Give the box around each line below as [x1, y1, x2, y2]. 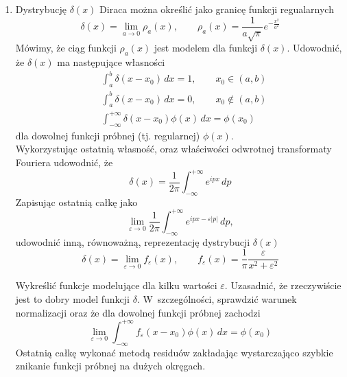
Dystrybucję [15, 2, 67, 16]
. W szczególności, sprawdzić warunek [136, 292, 297, 306]
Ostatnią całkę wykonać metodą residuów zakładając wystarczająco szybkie [15, 345, 333, 359]
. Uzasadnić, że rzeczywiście [224, 278, 342, 293]
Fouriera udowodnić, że [15, 155, 113, 169]
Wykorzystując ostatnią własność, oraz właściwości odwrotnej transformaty [15, 141, 332, 156]
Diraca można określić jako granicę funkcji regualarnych [99, 2, 334, 16]
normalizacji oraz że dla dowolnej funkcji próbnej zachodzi [15, 305, 261, 319]
